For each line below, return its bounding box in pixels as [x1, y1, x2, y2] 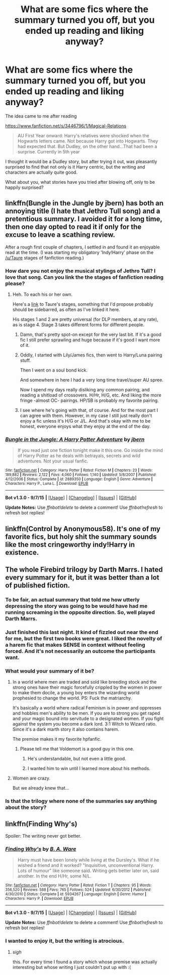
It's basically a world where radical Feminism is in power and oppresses [12, 705, 162, 711]
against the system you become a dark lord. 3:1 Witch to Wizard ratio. [12, 721, 157, 727]
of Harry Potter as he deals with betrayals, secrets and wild [17, 453, 141, 459]
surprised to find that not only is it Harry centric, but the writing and [5, 164, 145, 170]
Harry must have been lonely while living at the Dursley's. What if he [17, 857, 159, 863]
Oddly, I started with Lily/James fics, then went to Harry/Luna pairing [20, 352, 162, 358]
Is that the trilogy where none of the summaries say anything [5, 798, 157, 805]
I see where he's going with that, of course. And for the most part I [20, 407, 158, 414]
